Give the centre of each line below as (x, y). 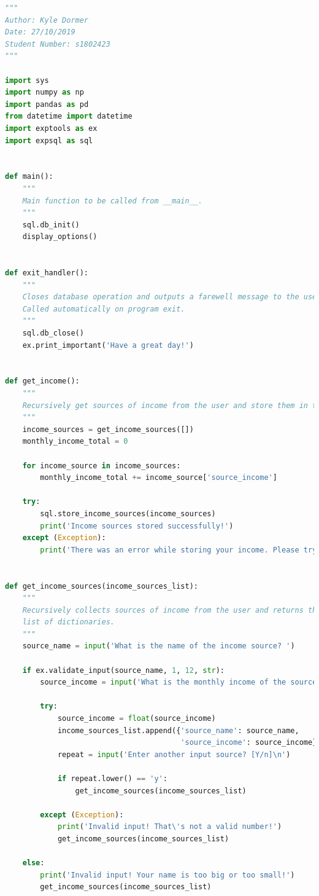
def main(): (29, 177)
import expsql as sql (49, 140)
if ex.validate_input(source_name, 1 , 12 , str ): (124, 670)
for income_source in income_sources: (102, 466)
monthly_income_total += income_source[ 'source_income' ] (159, 478)
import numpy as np (44, 92)
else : (33, 863)
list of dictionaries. (68, 622)
